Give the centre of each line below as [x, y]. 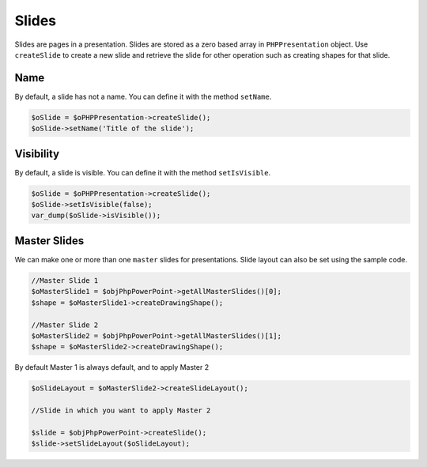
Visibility [37, 154]
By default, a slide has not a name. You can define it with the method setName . [143, 96]
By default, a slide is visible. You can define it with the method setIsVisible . [143, 172]
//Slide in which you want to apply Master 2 [121, 411]
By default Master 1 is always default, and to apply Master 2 [112, 367]
